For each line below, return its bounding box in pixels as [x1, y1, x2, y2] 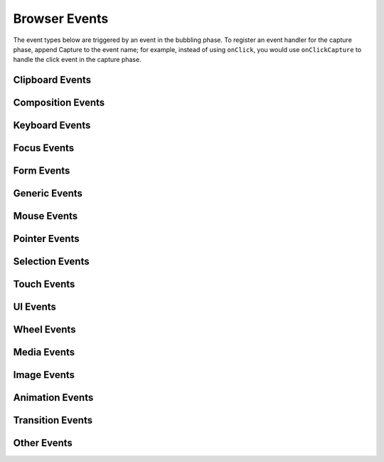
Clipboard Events [13, 74, 92, 86]
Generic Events [13, 187, 83, 199]
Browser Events [13, 11, 109, 26]
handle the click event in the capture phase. [13, 56, 142, 64]
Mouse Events [13, 210, 78, 222]
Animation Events [13, 392, 94, 404]
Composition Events [13, 97, 105, 109]
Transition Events [13, 414, 92, 426]
